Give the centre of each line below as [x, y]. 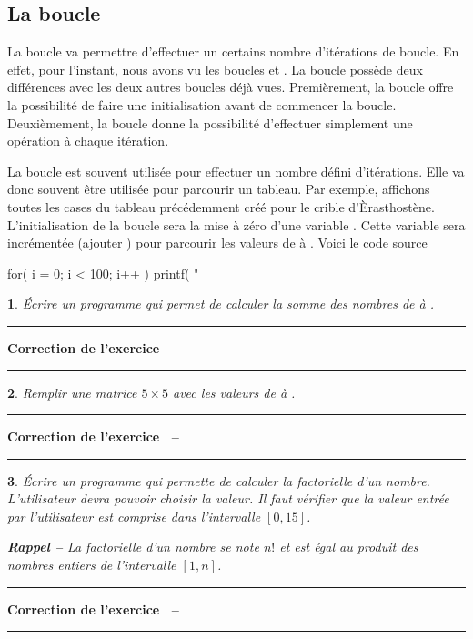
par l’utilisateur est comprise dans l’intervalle [134, 516]
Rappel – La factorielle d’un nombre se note [133, 547]
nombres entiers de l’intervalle [92, 565]
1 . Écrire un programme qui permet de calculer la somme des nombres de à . [221, 304]
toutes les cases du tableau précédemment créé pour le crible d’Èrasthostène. [221, 206]
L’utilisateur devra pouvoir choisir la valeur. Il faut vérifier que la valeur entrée [228, 498]
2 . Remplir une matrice [72, 392]
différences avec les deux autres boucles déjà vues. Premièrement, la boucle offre [231, 87]
